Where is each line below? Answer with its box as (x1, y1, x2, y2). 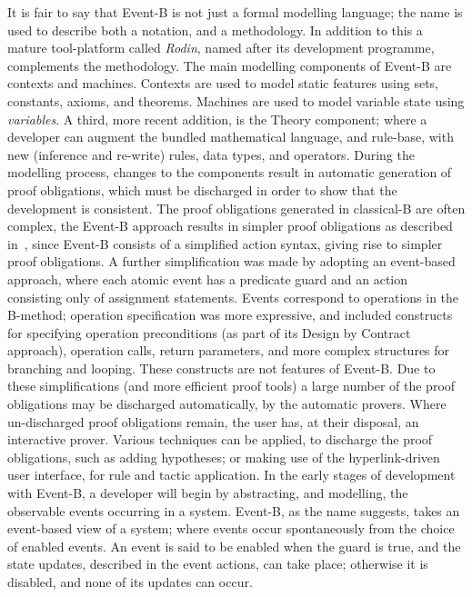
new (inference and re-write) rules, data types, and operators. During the (7, 144, 415, 164)
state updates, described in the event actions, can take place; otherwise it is (7, 554, 428, 573)
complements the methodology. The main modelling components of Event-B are (7, 55, 452, 75)
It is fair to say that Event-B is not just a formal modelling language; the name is (7, 3, 463, 21)
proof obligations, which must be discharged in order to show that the (7, 180, 397, 199)
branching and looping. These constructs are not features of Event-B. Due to (7, 358, 436, 377)
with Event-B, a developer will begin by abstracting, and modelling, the (7, 483, 408, 502)
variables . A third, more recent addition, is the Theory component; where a (7, 109, 427, 128)
